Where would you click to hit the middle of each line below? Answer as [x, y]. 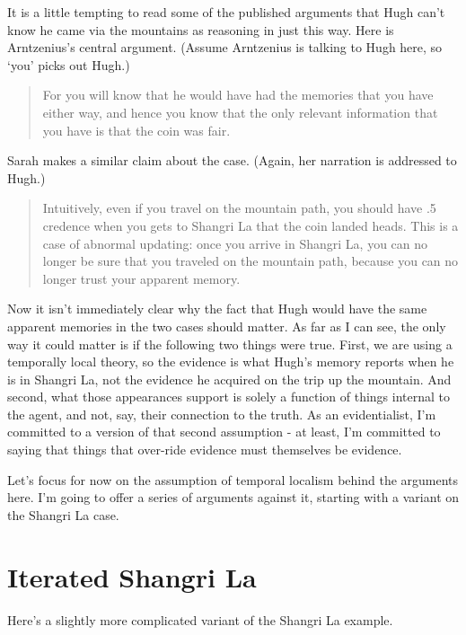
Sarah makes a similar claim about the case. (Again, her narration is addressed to [232, 160]
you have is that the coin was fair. [136, 130]
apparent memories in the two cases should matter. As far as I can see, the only [227, 326]
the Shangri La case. [63, 514]
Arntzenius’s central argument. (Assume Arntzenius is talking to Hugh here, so [225, 47]
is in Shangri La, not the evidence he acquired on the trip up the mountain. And [229, 379]
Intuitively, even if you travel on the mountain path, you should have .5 [239, 208]
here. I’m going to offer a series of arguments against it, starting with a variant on [233, 497]
